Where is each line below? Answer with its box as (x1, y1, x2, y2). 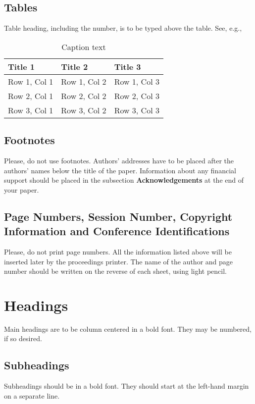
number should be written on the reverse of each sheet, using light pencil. (4, 266, 227, 276)
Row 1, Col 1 (8, 75, 53, 87)
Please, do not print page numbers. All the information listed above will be (4, 246, 232, 256)
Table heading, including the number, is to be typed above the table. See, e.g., (4, 23, 242, 33)
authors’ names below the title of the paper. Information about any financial (4, 165, 236, 175)
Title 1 (8, 60, 35, 72)
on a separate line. (4, 390, 60, 401)
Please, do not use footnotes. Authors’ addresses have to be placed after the (4, 155, 234, 165)
